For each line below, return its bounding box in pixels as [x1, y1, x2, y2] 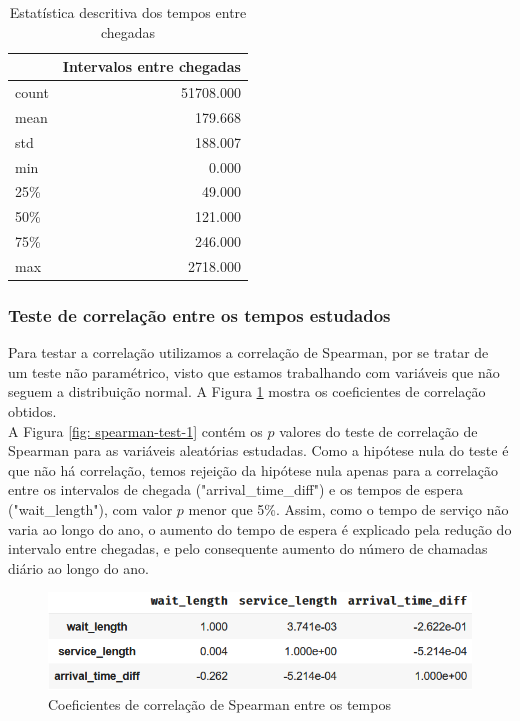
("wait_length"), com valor [8, 499, 173, 519]
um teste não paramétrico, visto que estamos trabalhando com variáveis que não [8, 361, 500, 382]
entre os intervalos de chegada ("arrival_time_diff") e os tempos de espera [8, 479, 464, 500]
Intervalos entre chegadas [62, 56, 241, 77]
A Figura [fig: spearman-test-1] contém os [8, 420, 263, 441]
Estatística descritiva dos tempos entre [9, 2, 247, 22]
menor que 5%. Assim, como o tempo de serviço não [188, 499, 509, 519]
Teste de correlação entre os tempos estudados [8, 302, 391, 327]
